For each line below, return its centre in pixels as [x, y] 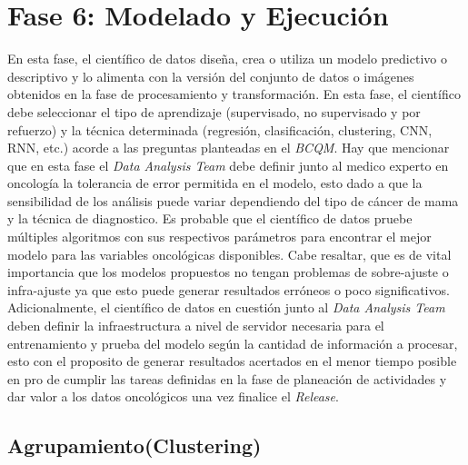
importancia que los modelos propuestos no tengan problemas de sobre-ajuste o [228, 272]
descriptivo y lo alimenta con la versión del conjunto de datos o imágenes [211, 76]
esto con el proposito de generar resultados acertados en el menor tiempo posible [232, 361]
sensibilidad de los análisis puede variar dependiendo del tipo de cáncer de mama [233, 200]
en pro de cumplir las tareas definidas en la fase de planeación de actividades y [227, 378]
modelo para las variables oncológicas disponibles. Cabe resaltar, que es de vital [229, 254]
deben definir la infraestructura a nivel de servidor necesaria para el [196, 326]
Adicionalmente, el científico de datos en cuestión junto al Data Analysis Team [226, 307]
